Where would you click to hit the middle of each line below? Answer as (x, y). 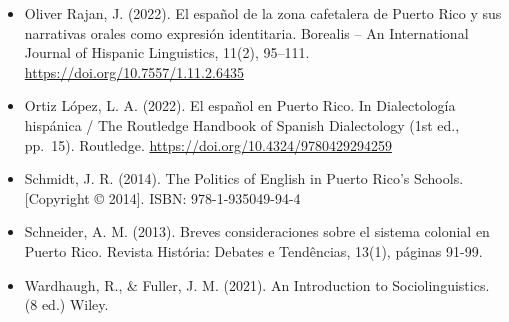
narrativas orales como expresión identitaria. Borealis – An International (246, 32)
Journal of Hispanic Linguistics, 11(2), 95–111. (167, 52)
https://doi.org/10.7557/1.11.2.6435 (134, 71)
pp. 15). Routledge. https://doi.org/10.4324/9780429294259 (208, 144)
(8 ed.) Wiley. (66, 304)
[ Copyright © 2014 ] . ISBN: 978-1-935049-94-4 (162, 197)
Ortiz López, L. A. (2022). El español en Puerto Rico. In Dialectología (240, 105)
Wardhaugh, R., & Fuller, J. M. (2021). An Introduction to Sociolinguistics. (257, 284)
